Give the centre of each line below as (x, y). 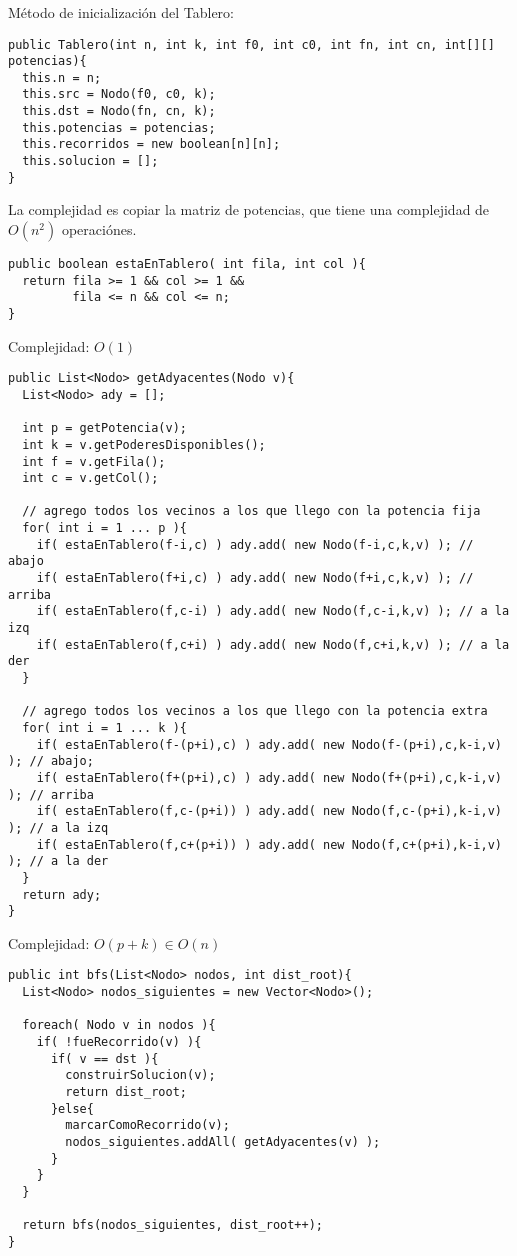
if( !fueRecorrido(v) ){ (119, 1042)
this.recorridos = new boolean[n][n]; (151, 144)
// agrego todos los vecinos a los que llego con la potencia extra (255, 711)
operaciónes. (99, 229)
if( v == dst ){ (104, 1058)
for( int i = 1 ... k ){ (104, 728)
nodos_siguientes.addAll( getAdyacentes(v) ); (223, 1142)
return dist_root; (126, 1092)
